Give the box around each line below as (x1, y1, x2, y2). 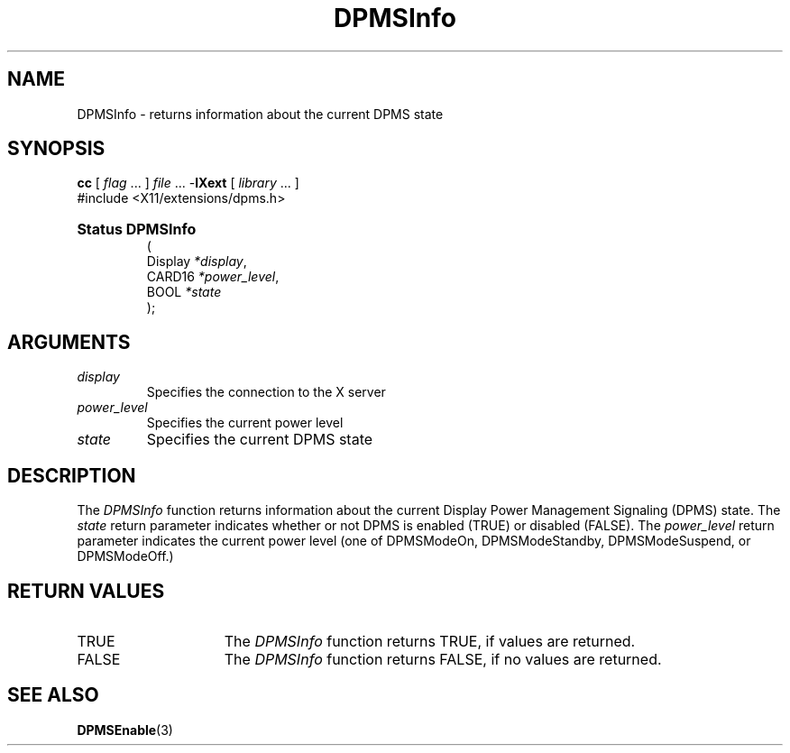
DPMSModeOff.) (77, 548, 174, 565)
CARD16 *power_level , (146, 269, 280, 285)
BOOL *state (146, 284, 222, 300)
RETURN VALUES (7, 579, 165, 602)
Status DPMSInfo (77, 220, 197, 239)
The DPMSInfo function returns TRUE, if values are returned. (224, 631, 636, 650)
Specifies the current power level (146, 415, 344, 431)
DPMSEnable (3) (77, 721, 173, 738)
